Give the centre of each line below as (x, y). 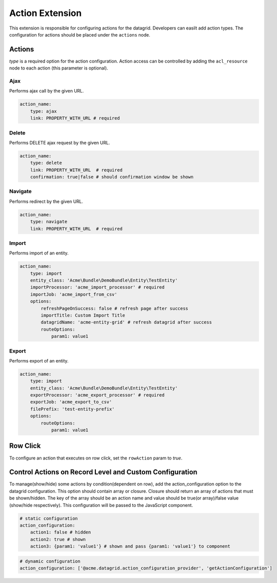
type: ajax (43, 111)
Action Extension (45, 13)
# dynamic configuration (50, 561)
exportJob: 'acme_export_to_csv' (71, 402)
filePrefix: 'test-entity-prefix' (72, 409)
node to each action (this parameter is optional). (59, 68)
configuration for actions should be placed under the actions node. (80, 34)
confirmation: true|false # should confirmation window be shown (112, 177)
